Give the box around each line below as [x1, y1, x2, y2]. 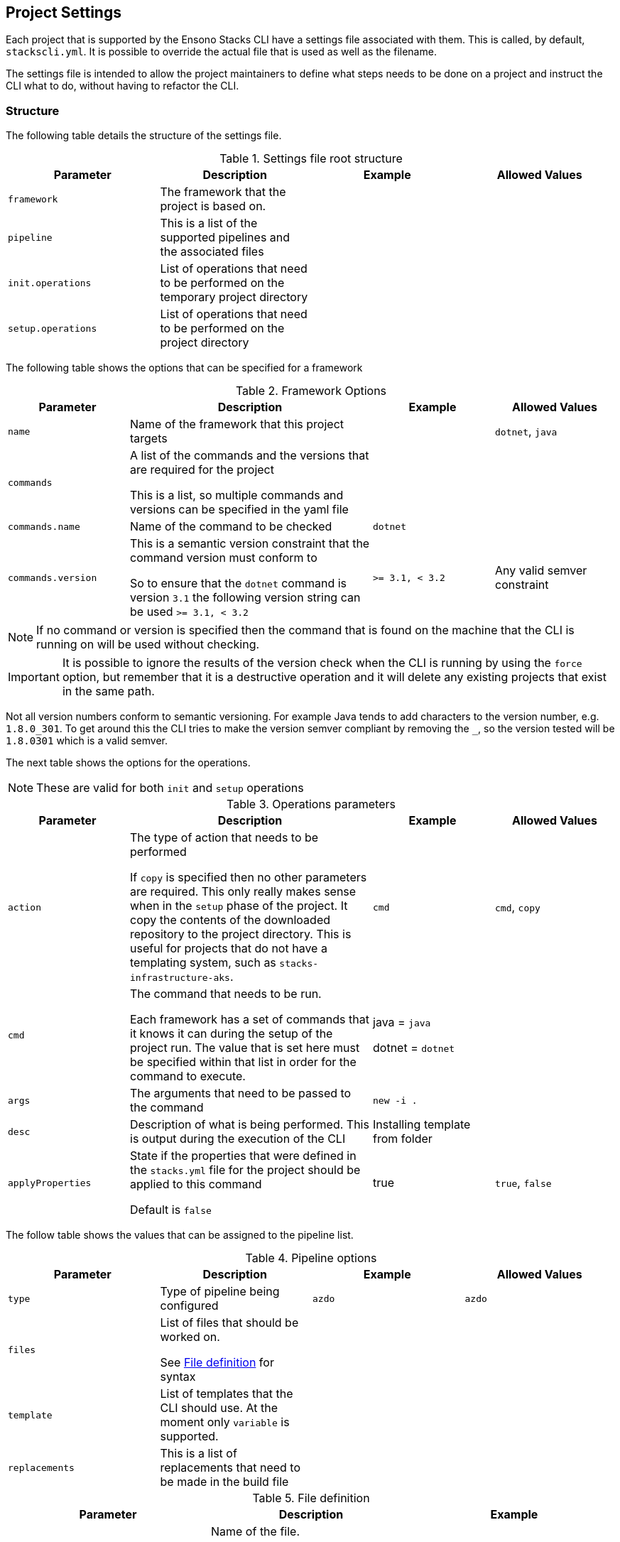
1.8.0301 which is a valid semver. [6, 734, 168, 747]
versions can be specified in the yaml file [130, 502, 349, 517]
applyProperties [8, 1177, 92, 1188]
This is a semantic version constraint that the [130, 536, 370, 551]
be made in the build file [160, 1475, 289, 1489]
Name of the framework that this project [130, 417, 344, 432]
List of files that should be [160, 1315, 299, 1330]
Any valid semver [495, 563, 587, 578]
